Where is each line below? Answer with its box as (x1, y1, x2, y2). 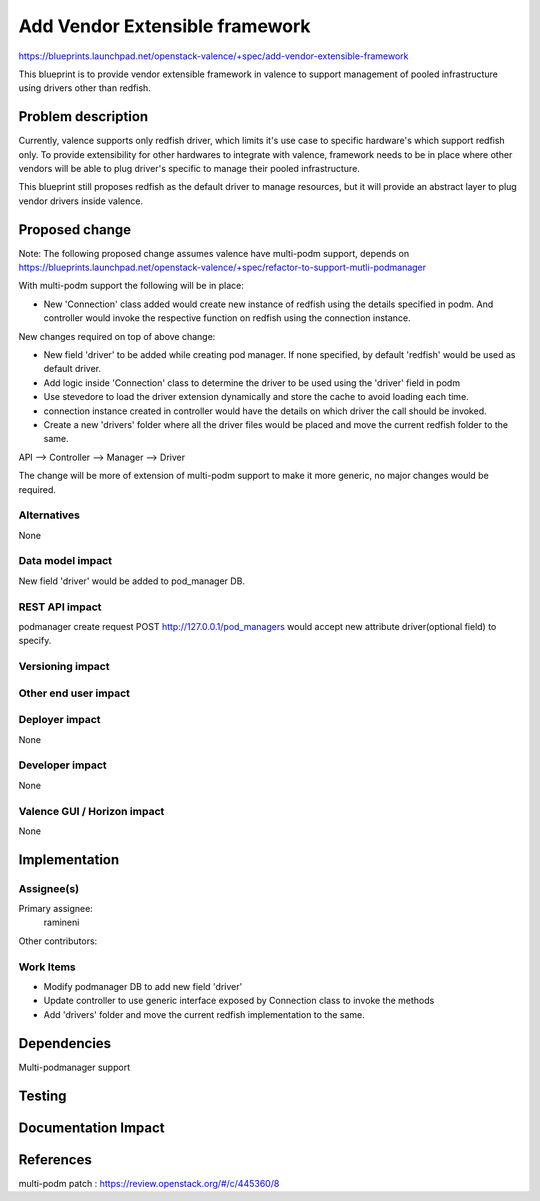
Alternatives (18, 508, 80, 522)
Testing (18, 1087, 67, 1104)
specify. (18, 635, 52, 647)
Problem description (18, 108, 149, 125)
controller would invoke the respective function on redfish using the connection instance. (43, 312, 411, 324)
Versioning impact (18, 660, 110, 674)
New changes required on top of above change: (18, 330, 216, 342)
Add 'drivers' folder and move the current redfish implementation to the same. (43, 1008, 365, 1020)
